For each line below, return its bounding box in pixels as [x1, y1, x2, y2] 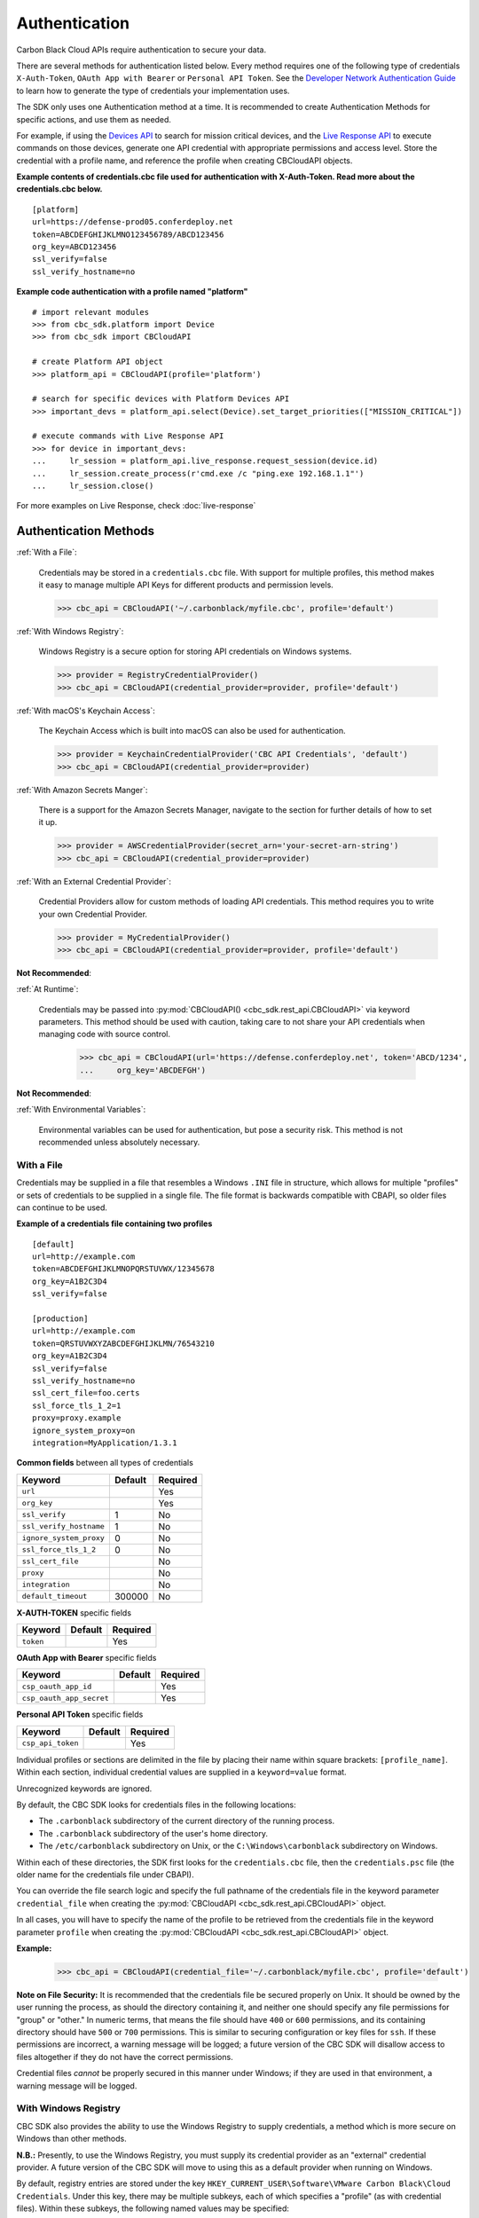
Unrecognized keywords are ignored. [16, 1783, 153, 1794]
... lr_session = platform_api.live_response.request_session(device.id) [32, 456, 379, 466]
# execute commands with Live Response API [32, 431, 224, 441]
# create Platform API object [32, 357, 164, 367]
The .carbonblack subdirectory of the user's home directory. [38, 1828, 268, 1838]
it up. [38, 817, 58, 828]
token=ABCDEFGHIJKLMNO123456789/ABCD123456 [32, 229, 224, 240]
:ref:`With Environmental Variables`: [16, 1105, 146, 1115]
